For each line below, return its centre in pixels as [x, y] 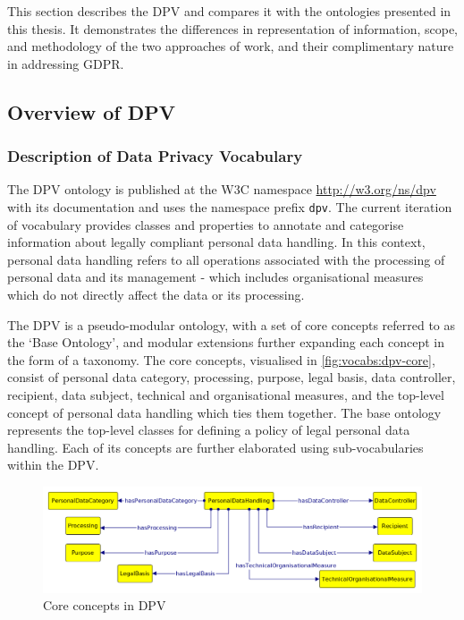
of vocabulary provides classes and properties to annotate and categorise [206, 224]
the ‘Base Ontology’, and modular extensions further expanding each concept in [226, 342]
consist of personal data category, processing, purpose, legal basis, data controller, [232, 377]
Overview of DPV [92, 111]
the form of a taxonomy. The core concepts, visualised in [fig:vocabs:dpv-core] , [221, 359]
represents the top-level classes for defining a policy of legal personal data [209, 430]
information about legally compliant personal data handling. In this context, [216, 242]
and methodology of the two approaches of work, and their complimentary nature [231, 46]
